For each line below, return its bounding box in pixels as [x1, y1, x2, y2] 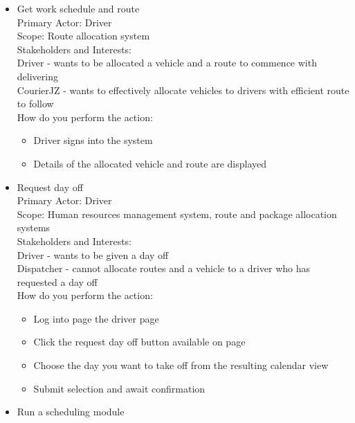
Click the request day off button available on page [33, 334, 246, 349]
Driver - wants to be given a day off [17, 247, 169, 262]
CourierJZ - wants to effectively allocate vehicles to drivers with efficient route [17, 82, 349, 97]
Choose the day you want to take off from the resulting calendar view [33, 358, 329, 372]
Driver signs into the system [33, 133, 153, 147]
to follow [17, 96, 54, 111]
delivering [17, 69, 58, 83]
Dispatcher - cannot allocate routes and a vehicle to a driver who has [17, 261, 311, 276]
